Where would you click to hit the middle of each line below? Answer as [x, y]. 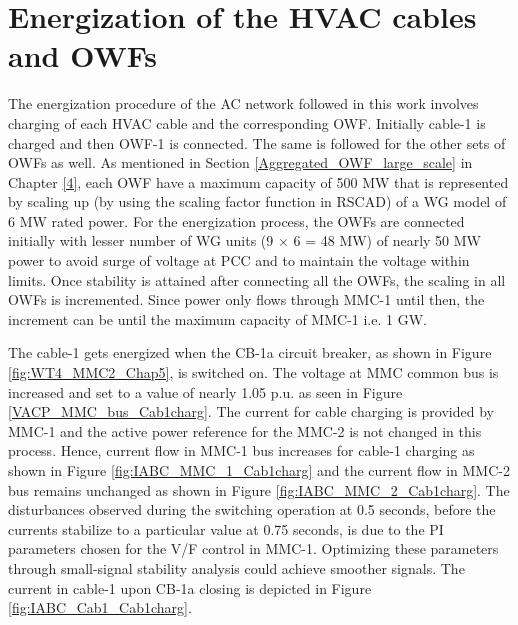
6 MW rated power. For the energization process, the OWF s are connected [236, 220]
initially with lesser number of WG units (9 [141, 240]
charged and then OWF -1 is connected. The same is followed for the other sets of [257, 142]
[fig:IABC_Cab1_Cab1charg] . [100, 607]
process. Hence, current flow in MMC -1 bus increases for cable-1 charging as [241, 450]
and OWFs [83, 55]
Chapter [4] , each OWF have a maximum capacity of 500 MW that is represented [258, 181]
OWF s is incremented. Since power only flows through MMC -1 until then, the [246, 299]
